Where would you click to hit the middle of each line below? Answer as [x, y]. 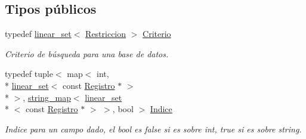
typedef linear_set [38, 34]
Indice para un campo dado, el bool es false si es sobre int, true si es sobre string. [153, 129]
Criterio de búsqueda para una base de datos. [87, 53]
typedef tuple [29, 74]
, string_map [47, 97]
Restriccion [106, 34]
